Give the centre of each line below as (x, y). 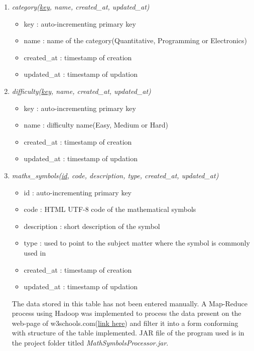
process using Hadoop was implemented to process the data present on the (126, 313)
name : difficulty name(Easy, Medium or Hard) (96, 125)
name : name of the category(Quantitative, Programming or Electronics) (135, 40)
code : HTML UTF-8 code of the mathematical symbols (110, 209)
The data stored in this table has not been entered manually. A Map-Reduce (130, 303)
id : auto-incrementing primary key (78, 192)
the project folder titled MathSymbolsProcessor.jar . (90, 343)
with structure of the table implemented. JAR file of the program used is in (128, 333)
